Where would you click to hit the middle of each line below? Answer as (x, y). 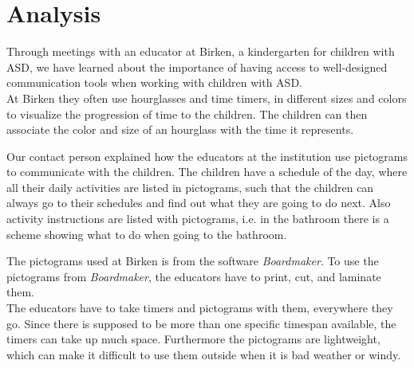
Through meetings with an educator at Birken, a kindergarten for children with (201, 51)
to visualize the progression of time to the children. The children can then (187, 114)
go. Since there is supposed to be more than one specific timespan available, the (201, 323)
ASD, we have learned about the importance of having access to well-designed (197, 67)
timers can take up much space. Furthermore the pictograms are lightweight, (193, 339)
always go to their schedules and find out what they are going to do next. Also (199, 203)
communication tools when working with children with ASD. (154, 82)
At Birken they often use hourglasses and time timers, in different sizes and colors (207, 98)
